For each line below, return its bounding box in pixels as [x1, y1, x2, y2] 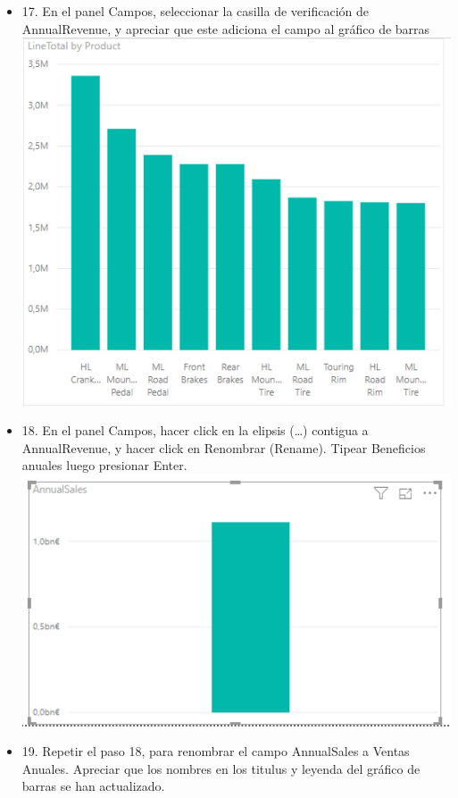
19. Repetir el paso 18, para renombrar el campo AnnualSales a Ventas [21, 742, 410, 760]
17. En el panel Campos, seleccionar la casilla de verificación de [21, 2, 369, 20]
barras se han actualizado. [21, 777, 165, 795]
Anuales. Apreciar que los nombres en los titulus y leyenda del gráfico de [21, 759, 421, 777]
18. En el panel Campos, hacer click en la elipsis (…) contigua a [21, 421, 369, 440]
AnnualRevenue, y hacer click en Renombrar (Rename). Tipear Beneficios [21, 438, 426, 457]
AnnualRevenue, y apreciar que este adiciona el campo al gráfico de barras [21, 19, 430, 38]
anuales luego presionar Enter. [21, 456, 187, 475]
